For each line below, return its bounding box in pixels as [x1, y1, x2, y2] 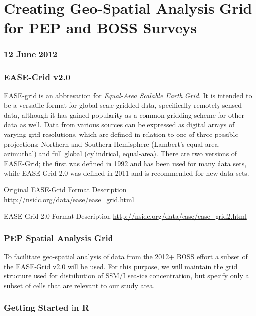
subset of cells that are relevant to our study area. [4, 280, 155, 290]
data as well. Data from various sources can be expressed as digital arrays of [4, 119, 235, 130]
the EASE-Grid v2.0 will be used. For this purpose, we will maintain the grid [4, 261, 238, 271]
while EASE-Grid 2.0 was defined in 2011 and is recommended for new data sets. [4, 168, 249, 178]
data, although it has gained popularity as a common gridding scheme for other [4, 109, 244, 120]
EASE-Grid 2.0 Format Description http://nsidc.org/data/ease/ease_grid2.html [4, 211, 247, 221]
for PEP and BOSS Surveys [4, 17, 197, 38]
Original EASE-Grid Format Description [4, 184, 127, 194]
